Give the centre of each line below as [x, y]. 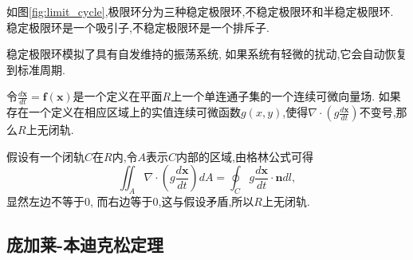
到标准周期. [36, 69]
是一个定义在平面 [118, 96]
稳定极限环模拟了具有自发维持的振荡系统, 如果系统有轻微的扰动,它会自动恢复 [207, 54]
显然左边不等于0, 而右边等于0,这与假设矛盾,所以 [130, 201]
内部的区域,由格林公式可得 [245, 156]
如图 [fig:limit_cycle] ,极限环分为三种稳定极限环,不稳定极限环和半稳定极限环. [200, 11]
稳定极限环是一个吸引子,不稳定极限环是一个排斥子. [138, 27]
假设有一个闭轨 [45, 156]
